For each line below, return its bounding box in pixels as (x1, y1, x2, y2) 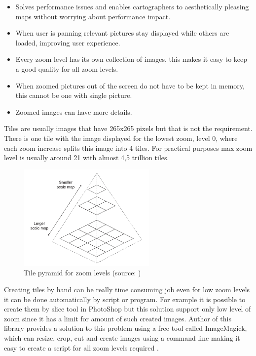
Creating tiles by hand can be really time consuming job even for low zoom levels (4, 284, 250, 294)
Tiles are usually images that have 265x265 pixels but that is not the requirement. (4, 123, 253, 133)
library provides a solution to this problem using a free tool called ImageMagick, (4, 323, 247, 333)
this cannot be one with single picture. (15, 90, 132, 100)
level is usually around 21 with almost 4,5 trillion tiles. (4, 152, 169, 163)
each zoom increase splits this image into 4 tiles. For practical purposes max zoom (4, 142, 253, 153)
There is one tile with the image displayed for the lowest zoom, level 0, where (4, 133, 238, 143)
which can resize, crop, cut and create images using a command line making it (4, 332, 240, 343)
